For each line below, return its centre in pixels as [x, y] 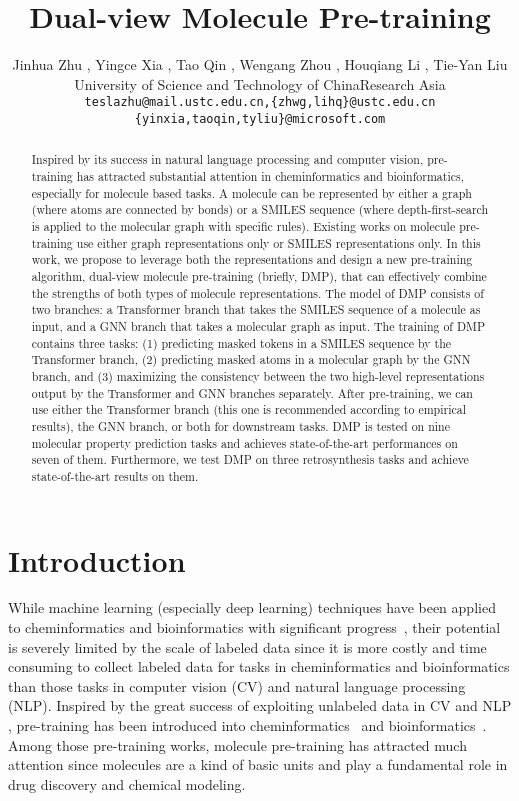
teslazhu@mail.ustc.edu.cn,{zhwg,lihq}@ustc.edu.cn [260, 102]
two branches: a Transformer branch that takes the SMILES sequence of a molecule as [256, 309]
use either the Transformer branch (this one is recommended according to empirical [248, 409]
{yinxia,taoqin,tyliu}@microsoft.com [260, 118]
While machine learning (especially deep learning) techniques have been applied [252, 607]
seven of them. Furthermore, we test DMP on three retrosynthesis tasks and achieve [250, 459]
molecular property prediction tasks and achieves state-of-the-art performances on [244, 442]
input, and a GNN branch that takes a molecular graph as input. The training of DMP [258, 325]
